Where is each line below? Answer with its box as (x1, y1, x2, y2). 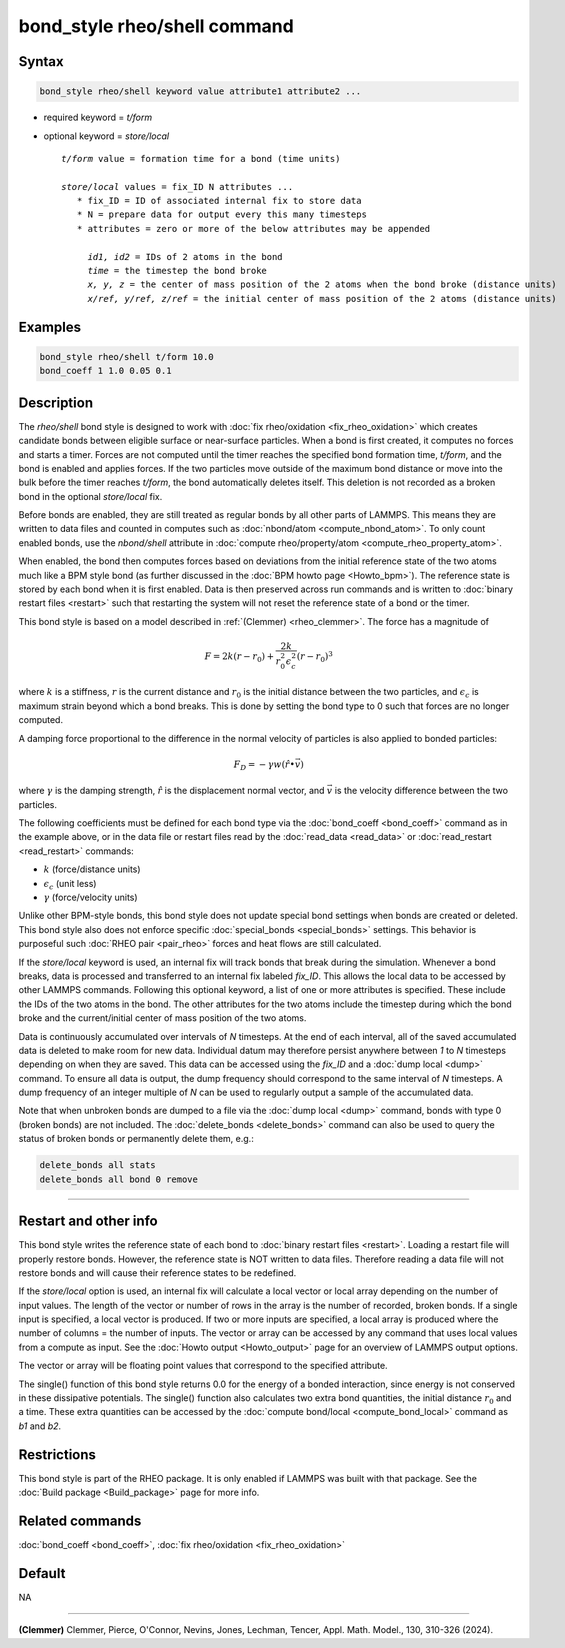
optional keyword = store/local (43, 130, 170, 142)
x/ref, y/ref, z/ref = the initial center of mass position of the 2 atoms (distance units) (87, 293, 557, 304)
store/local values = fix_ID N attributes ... (61, 181, 294, 192)
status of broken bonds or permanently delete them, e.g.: (18, 1133, 254, 1145)
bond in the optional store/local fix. (18, 490, 163, 502)
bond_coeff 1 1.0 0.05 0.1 (39, 365, 172, 377)
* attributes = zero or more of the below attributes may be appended (76, 223, 431, 234)
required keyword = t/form (43, 111, 153, 124)
